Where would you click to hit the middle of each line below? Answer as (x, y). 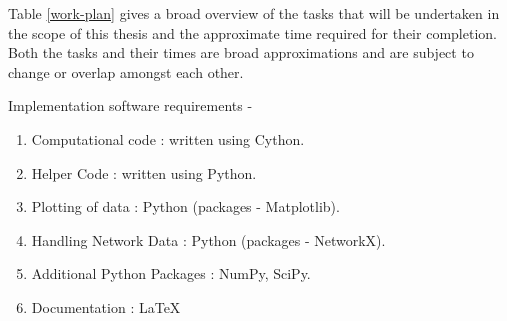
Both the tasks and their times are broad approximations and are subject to (241, 52)
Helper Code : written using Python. (144, 172)
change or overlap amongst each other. (126, 71)
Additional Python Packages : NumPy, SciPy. (171, 273)
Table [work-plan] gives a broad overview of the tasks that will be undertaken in (254, 13)
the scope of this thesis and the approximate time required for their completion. (252, 32)
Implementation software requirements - (130, 105)
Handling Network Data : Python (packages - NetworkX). (208, 239)
